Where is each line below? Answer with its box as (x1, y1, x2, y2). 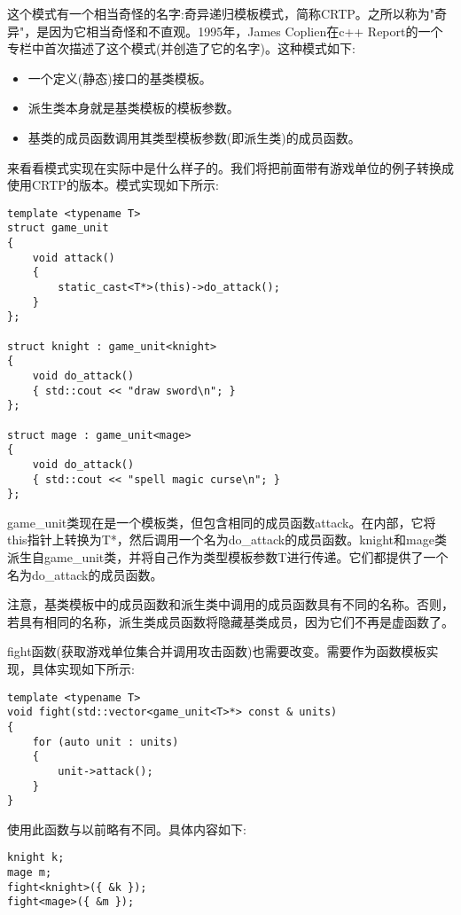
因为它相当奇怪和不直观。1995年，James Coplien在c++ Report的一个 (49, 21, 443, 40)
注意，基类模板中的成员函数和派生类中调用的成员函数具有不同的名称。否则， (7, 595, 454, 614)
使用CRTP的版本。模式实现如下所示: (7, 176, 219, 194)
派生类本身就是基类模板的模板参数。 (27, 98, 239, 117)
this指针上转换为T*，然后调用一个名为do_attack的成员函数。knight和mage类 (7, 530, 447, 549)
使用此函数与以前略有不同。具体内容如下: (7, 819, 246, 838)
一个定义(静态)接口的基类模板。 (27, 68, 212, 87)
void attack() (32, 251, 115, 264)
